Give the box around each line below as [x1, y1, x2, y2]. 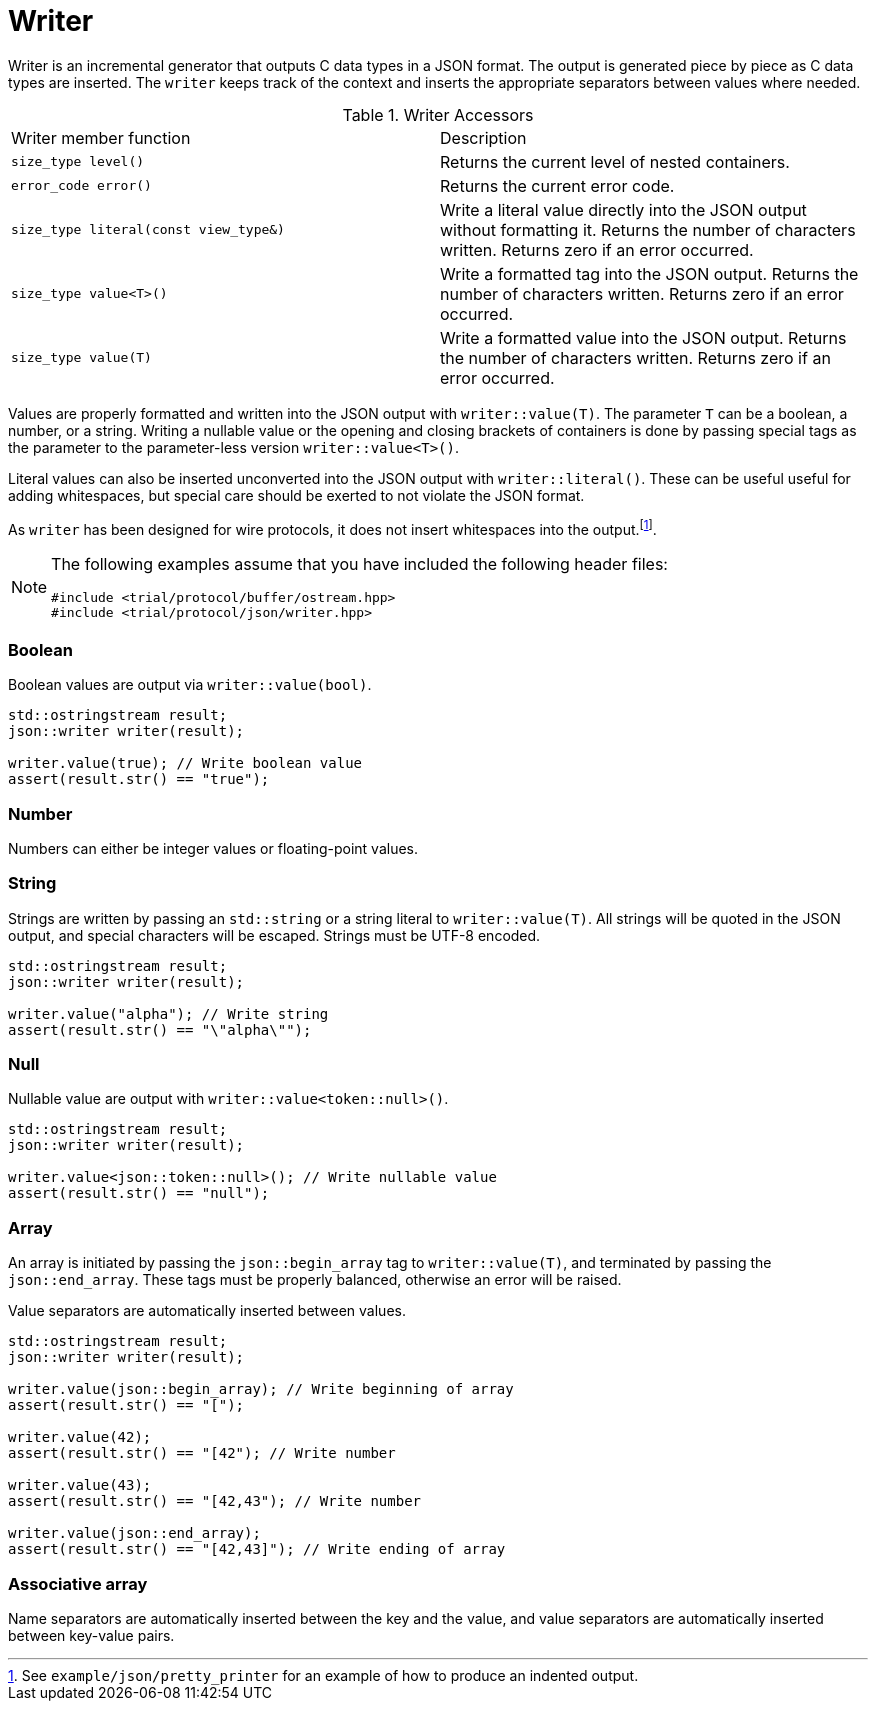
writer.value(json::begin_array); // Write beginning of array [8, 1381, 514, 1398]
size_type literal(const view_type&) [11, 222, 285, 238]
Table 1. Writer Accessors [342, 104, 534, 125]
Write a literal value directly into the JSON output [440, 199, 807, 220]
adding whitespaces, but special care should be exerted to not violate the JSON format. [8, 486, 585, 504]
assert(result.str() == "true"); [8, 771, 270, 788]
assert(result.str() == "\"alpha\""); [8, 1021, 312, 1038]
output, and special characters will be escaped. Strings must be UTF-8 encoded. [8, 926, 541, 944]
